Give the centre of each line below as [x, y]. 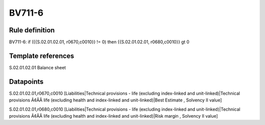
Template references [42, 56]
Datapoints [26, 82]
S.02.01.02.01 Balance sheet [38, 67]
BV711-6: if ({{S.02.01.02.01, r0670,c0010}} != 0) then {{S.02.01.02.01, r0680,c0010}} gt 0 [99, 42]
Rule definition [32, 30]
